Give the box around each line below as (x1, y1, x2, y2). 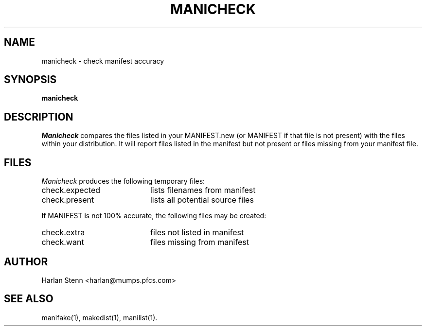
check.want (41, 237, 84, 247)
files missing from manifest (150, 237, 249, 247)
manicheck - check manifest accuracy (41, 56, 164, 65)
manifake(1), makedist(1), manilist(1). (41, 313, 158, 322)
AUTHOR (4, 255, 48, 268)
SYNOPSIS (4, 73, 57, 86)
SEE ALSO (4, 293, 53, 305)
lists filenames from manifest (150, 185, 256, 195)
